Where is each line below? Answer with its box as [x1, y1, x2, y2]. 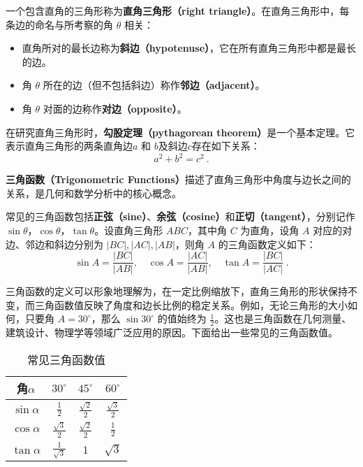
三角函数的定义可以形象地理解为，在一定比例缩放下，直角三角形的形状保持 [6, 284, 348, 299]
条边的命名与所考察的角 [6, 17, 113, 31]
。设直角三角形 [94, 223, 163, 238]
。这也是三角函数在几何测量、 [214, 311, 352, 326]
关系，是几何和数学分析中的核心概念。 [6, 185, 181, 200]
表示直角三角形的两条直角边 [6, 138, 133, 153]
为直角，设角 [240, 223, 299, 238]
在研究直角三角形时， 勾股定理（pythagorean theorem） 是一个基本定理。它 [6, 124, 355, 139]
